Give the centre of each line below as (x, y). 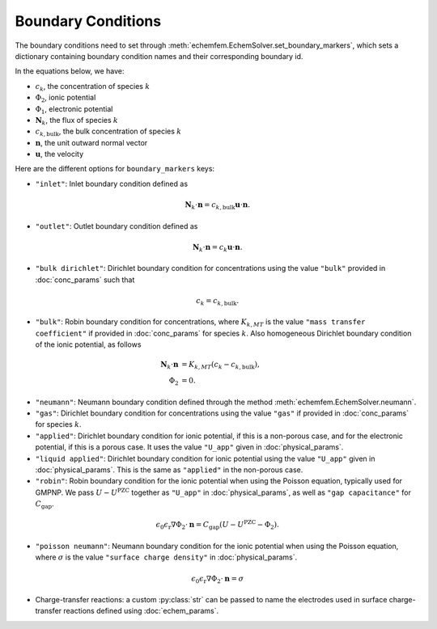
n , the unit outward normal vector (91, 142)
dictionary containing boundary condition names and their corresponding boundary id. (159, 56)
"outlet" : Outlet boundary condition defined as (117, 226)
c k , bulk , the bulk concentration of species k (108, 132)
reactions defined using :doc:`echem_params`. (141, 611)
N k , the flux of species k (77, 121)
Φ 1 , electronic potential (74, 110)
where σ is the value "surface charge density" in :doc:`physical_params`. (166, 557)
